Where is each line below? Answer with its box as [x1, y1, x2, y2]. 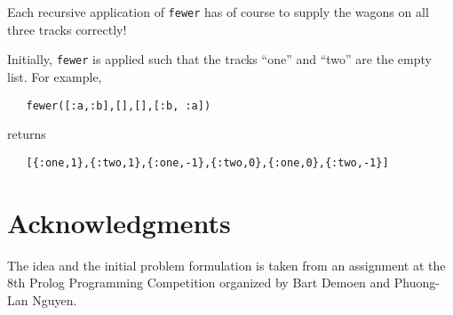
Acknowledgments [7, 204, 231, 240]
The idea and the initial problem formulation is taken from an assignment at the [7, 255, 446, 274]
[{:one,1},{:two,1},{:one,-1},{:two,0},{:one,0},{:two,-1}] [26, 156, 389, 169]
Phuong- [393, 273, 440, 292]
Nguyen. [32, 290, 77, 309]
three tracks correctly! [7, 20, 127, 38]
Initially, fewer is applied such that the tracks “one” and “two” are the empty [7, 50, 432, 69]
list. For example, [7, 67, 102, 85]
